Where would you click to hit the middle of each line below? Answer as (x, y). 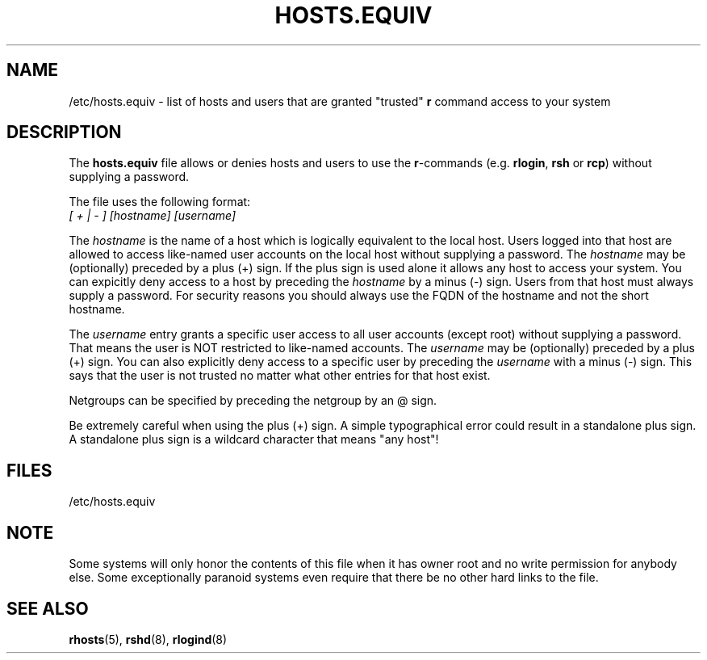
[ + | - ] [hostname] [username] (153, 216)
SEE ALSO (48, 608)
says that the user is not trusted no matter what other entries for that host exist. (280, 376)
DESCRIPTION (64, 132)
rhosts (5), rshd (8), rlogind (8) (148, 639)
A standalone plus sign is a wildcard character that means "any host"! (254, 439)
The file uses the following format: (160, 202)
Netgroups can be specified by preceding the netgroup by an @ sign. (253, 401)
